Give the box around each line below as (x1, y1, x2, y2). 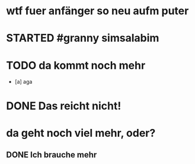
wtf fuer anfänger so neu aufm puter (6, 4, 189, 18)
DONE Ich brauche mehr (6, 150, 97, 160)
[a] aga (14, 78, 33, 86)
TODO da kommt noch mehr (6, 58, 146, 72)
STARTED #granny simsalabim (6, 31, 159, 45)
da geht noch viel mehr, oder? (6, 126, 156, 140)
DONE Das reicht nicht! (6, 99, 122, 112)
